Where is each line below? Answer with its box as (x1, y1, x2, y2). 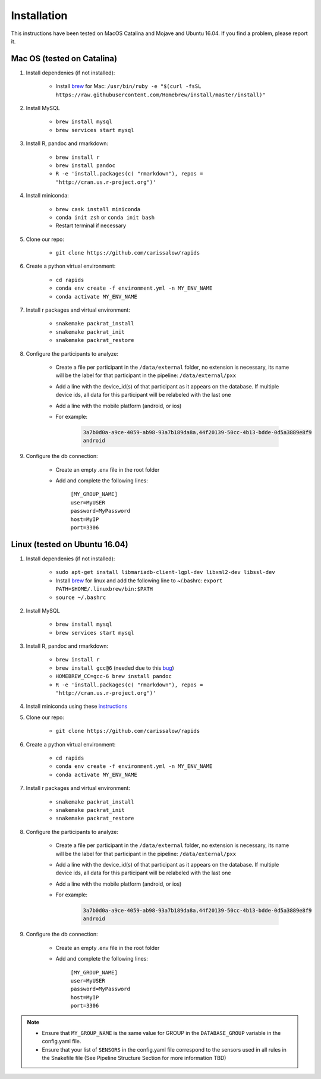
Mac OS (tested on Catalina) (11, 54, 118, 64)
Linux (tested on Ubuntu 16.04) (11, 539, 128, 550)
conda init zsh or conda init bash (55, 214, 155, 221)
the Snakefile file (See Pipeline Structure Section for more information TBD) (42, 1055, 226, 1062)
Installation (11, 9, 68, 22)
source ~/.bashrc (55, 594, 106, 601)
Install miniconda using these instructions (26, 702, 128, 710)
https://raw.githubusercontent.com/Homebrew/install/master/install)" (55, 91, 266, 98)
